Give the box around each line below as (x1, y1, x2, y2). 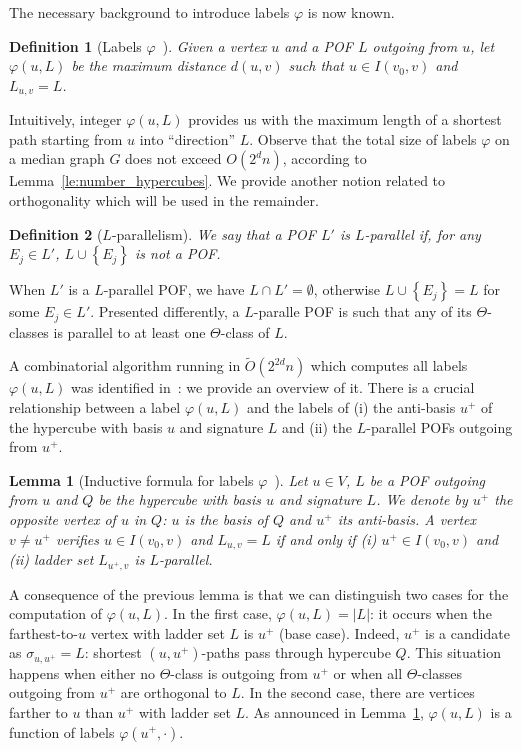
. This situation (406, 642, 501, 663)
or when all (333, 662, 403, 683)
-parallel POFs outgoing (366, 416, 513, 437)
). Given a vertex (162, 35, 267, 56)
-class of (220, 321, 270, 342)
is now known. (307, 2, 395, 22)
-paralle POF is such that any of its (253, 301, 472, 322)
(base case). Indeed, (278, 622, 400, 643)
